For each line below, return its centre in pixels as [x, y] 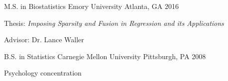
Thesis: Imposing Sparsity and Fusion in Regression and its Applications [114, 23]
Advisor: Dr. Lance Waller [44, 40]
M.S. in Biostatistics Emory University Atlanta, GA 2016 [91, 6]
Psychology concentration [43, 73]
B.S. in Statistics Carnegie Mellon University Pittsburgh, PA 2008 [105, 56]
